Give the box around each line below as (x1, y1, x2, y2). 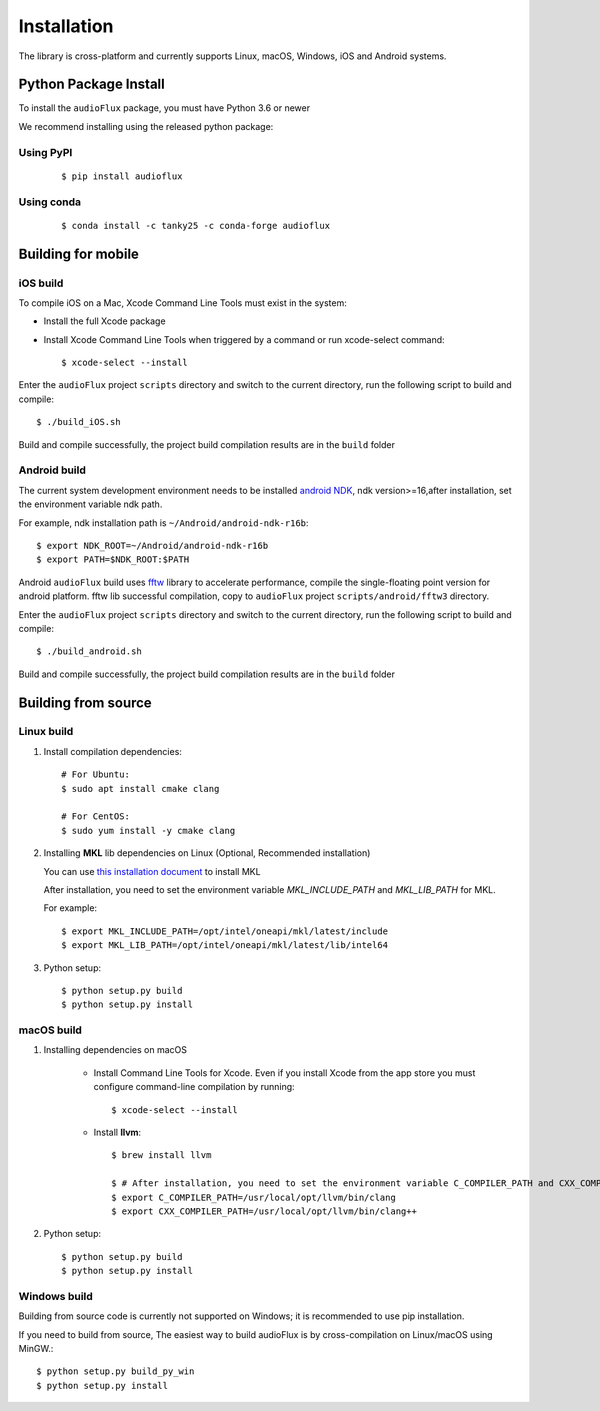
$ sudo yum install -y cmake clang (61, 825, 236, 836)
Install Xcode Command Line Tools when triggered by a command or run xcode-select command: (43, 333, 445, 345)
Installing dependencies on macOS (43, 1044, 187, 1056)
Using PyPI (18, 145, 73, 159)
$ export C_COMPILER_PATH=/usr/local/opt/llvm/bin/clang (111, 1191, 397, 1203)
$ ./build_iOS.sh (36, 416, 121, 428)
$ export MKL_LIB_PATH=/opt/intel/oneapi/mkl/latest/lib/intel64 (61, 940, 389, 951)
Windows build (18, 1289, 94, 1303)
